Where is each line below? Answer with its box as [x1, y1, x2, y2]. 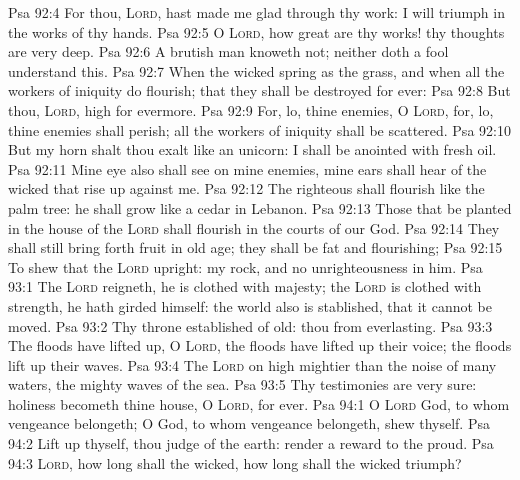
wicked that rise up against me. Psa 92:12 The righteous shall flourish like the [8, 178, 485, 199]
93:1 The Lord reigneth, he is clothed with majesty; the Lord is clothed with [8, 276, 482, 297]
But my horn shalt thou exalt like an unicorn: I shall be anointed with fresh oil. [8, 139, 497, 160]
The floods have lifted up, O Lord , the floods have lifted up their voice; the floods [8, 335, 512, 356]
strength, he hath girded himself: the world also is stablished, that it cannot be [8, 295, 492, 316]
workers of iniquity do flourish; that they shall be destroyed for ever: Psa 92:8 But [8, 80, 511, 101]
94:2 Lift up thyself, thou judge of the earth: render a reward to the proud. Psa [8, 433, 494, 454]
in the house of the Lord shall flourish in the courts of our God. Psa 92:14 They [8, 217, 500, 238]
